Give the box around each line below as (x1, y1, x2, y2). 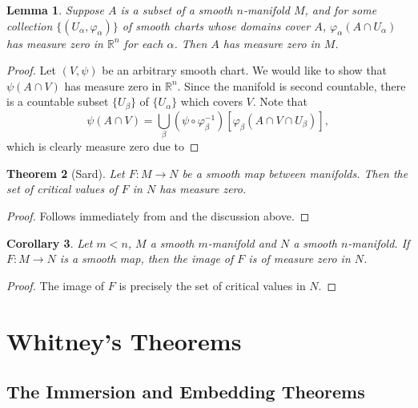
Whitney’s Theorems (6, 324, 242, 357)
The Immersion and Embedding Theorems (6, 379, 365, 404)
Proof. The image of (6, 277, 105, 293)
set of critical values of (6, 180, 118, 197)
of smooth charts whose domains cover (122, 17, 311, 34)
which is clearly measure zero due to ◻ (6, 138, 199, 155)
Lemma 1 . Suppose (6, 2, 105, 18)
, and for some (304, 2, 377, 18)
